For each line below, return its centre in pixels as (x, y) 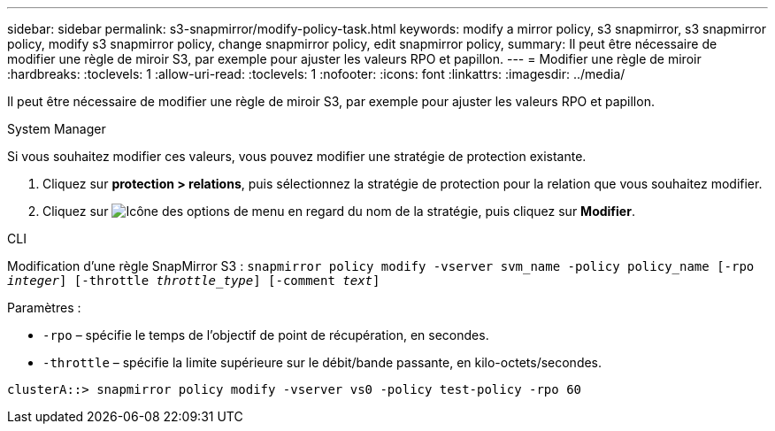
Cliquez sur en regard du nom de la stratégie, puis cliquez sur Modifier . (339, 211)
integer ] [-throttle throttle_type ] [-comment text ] (194, 281)
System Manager (57, 129)
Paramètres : (44, 308)
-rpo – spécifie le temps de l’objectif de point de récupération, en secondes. (266, 335)
